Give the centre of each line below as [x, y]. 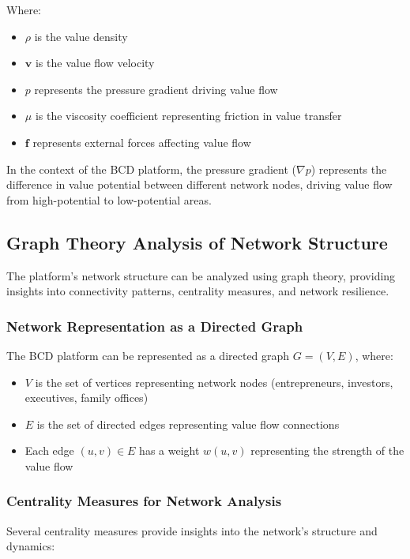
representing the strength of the [327, 450]
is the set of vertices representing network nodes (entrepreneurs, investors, [214, 382]
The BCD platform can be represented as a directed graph [148, 355]
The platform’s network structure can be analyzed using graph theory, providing [201, 275]
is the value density [81, 36]
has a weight [169, 450]
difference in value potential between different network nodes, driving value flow [199, 184]
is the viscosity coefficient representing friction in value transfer [188, 116]
